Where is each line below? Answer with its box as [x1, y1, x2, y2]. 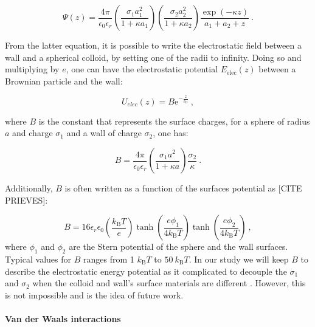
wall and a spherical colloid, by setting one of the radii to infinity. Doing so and [5, 50, 302, 63]
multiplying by [5, 63, 60, 75]
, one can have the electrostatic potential [66, 63, 218, 75]
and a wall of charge [66, 126, 142, 139]
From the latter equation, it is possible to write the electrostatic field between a [5, 39, 302, 51]
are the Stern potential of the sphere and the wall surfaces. [69, 240, 288, 253]
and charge [12, 126, 53, 139]
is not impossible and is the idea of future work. [5, 288, 184, 301]
